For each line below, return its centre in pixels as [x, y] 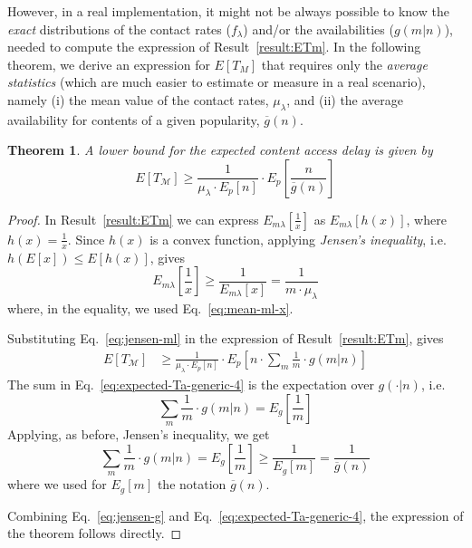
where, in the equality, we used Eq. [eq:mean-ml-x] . [150, 308]
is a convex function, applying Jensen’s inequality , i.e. [298, 239]
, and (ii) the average [345, 99]
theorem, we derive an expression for [109, 64]
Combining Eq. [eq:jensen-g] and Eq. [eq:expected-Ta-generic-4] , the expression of [236, 515]
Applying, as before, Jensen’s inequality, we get [139, 434]
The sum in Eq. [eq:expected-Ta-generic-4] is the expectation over [191, 385]
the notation [192, 484]
